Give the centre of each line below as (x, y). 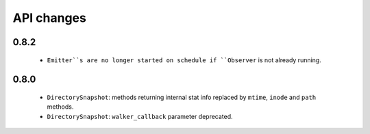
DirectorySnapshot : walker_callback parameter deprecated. (140, 116)
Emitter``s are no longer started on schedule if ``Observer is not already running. (184, 60)
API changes (50, 18)
